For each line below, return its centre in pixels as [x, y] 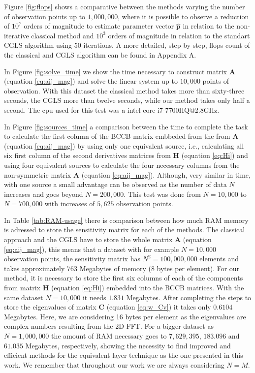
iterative [16, 35]
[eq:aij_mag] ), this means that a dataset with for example [92, 249]
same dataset [24, 297]
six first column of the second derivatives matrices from [87, 155]
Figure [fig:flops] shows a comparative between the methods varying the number [125, 6]
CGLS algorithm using [38, 45]
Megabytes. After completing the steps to [189, 297]
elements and [219, 259]
